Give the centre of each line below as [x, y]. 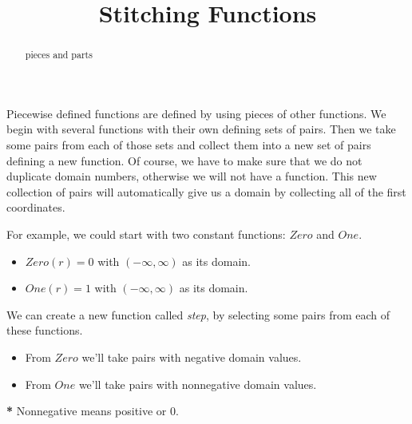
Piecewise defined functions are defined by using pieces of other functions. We [196, 113]
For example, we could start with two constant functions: [146, 234]
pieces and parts [59, 55]
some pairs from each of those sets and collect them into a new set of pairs [189, 145]
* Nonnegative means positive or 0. [93, 411]
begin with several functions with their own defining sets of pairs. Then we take [201, 129]
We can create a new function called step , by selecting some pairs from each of [198, 314]
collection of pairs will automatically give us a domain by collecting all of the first [206, 191]
